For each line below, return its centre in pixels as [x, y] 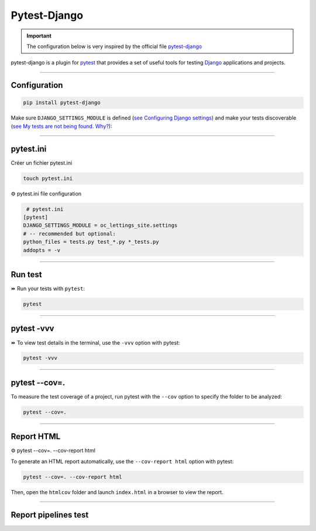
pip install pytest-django [62, 103]
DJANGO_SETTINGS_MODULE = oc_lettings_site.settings [100, 225]
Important [39, 36]
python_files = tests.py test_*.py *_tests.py [91, 242]
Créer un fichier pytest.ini [42, 163]
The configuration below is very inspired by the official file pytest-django [114, 46]
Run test [26, 275]
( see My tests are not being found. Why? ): [61, 126]
